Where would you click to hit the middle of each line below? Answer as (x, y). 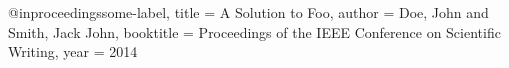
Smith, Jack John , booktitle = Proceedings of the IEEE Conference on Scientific (254, 31)
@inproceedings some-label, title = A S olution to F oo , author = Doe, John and (248, 12)
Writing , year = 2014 (73, 51)
